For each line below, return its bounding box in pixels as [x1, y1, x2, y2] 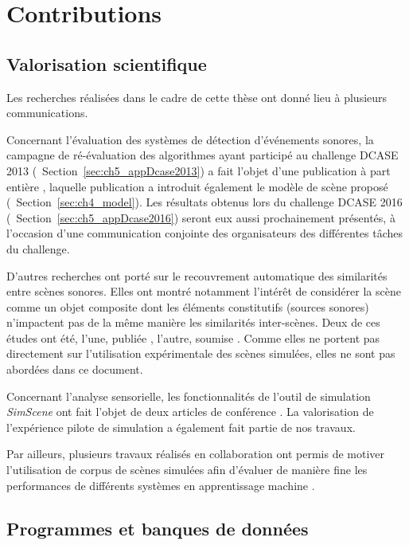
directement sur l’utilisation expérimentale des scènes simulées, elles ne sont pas [6, 345, 395, 362]
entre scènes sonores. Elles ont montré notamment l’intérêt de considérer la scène [6, 283, 401, 300]
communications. [6, 104, 88, 121]
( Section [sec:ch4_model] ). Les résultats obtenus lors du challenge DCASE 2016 [6, 194, 403, 210]
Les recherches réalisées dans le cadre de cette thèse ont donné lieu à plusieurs [6, 88, 388, 105]
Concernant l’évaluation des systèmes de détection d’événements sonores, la [6, 131, 374, 147]
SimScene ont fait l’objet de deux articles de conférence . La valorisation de [6, 403, 374, 420]
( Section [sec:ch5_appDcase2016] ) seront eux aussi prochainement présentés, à [6, 209, 395, 225]
